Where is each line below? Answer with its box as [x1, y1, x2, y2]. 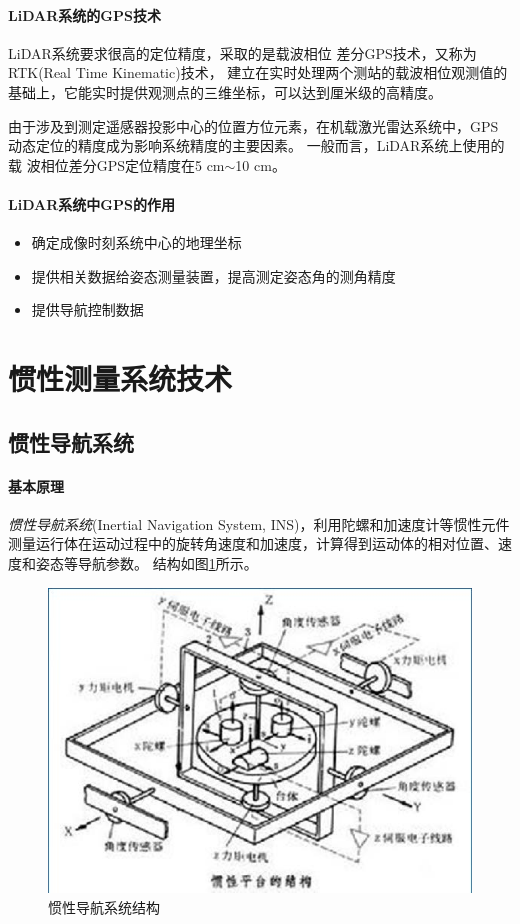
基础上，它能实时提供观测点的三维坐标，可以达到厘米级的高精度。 [8, 81, 442, 102]
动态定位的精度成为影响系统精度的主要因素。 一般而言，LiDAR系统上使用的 [8, 135, 505, 156]
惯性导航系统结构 [48, 896, 160, 917]
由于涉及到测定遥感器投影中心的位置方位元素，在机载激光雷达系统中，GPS [8, 115, 499, 136]
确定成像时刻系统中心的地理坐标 [31, 232, 242, 253]
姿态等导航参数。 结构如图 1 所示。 [35, 553, 258, 574]
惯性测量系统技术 [8, 358, 233, 399]
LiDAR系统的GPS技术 [8, 4, 161, 25]
